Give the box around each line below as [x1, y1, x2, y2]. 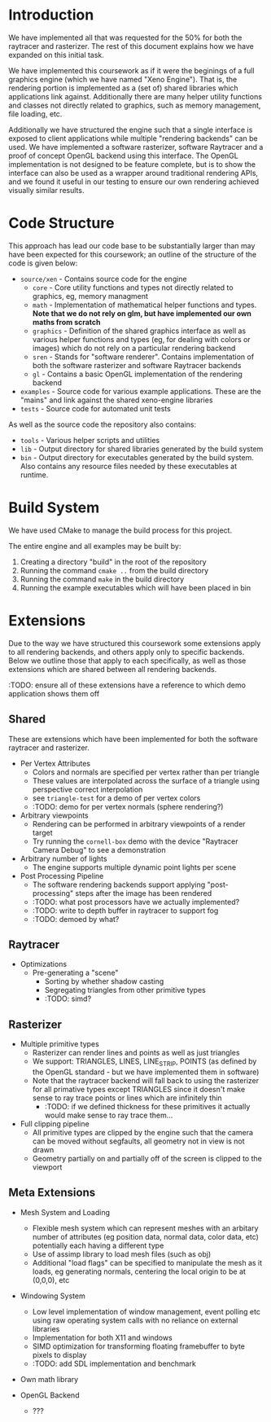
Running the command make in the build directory [20, 574, 185, 584]
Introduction [8, 6, 94, 24]
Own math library [20, 1374, 79, 1384]
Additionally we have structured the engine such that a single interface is [8, 125, 253, 134]
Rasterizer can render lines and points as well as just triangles [32, 1048, 240, 1058]
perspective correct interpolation [32, 784, 143, 794]
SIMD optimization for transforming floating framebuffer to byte [32, 1341, 246, 1351]
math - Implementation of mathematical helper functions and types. [32, 300, 257, 309]
